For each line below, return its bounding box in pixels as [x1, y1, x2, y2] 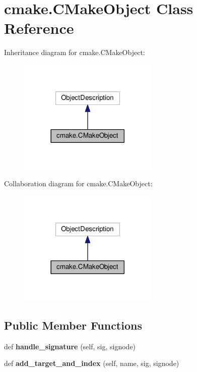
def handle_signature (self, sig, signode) [4, 341, 136, 351]
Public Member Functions [4, 317, 142, 333]
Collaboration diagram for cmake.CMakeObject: [4, 178, 153, 189]
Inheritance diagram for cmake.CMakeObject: [4, 47, 145, 58]
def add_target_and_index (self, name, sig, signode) [4, 358, 179, 368]
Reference [4, 18, 74, 38]
